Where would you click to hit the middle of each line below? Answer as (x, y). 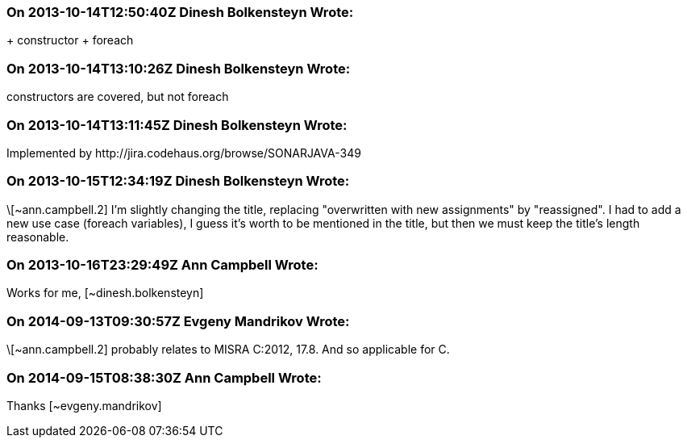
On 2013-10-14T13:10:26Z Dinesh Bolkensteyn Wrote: (179, 68)
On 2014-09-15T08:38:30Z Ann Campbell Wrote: (164, 377)
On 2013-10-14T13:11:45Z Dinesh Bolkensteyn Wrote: (177, 125)
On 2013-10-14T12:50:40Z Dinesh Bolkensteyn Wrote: (180, 12)
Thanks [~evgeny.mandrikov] (84, 405)
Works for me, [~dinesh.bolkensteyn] (105, 293)
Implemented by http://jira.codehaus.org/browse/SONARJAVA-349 (184, 153)
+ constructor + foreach (70, 40)
